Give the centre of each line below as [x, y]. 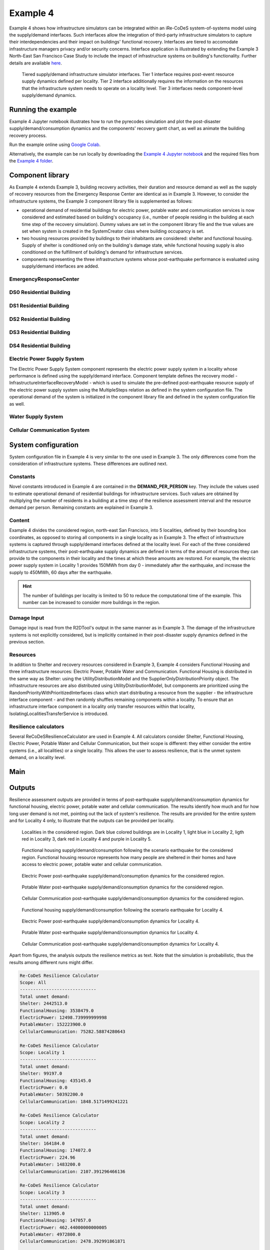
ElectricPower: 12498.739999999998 [63, 1017]
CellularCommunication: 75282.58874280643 [72, 1031]
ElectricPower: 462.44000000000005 [63, 1227]
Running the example [43, 109]
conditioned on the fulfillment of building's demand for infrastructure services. [102, 252]
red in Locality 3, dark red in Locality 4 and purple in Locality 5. [87, 839]
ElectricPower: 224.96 [47, 1157]
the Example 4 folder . [31, 160]
